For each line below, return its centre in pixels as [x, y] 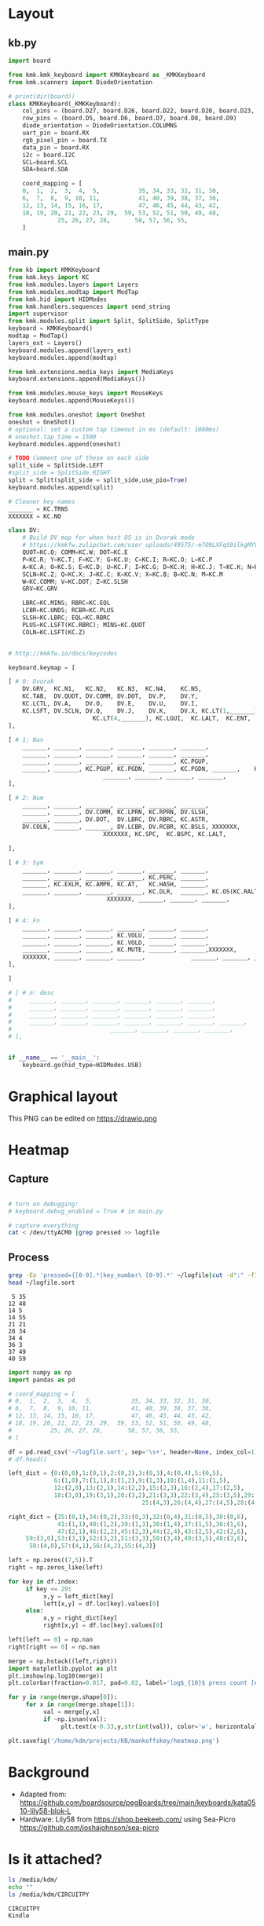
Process [29, 1257]
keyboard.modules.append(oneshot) [65, 444]
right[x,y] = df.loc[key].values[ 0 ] [103, 1626]
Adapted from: [43, 1794]
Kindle [19, 1916]
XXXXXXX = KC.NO [35, 516]
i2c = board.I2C [49, 155]
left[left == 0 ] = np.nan [50, 1640]
